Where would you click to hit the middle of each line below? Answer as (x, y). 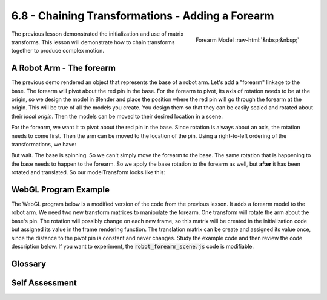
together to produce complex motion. (58, 51)
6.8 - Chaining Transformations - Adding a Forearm (143, 16)
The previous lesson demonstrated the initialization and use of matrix (97, 34)
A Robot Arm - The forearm (64, 68)
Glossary (29, 263)
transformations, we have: (44, 144)
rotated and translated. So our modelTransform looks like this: (88, 172)
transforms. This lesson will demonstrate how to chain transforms (93, 42)
